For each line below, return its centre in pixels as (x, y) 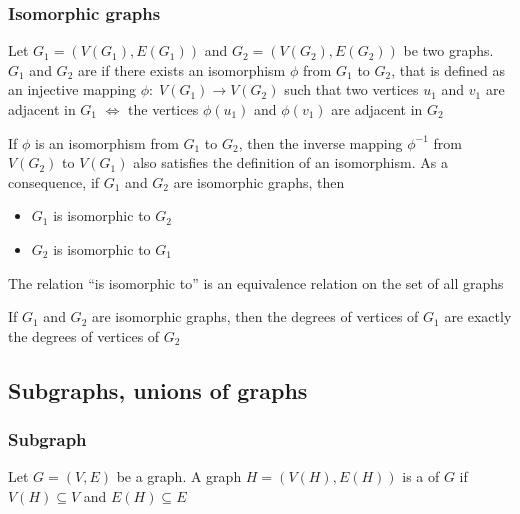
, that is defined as (448, 69)
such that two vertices (351, 89)
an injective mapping (72, 89)
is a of (421, 476)
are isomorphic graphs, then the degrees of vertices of (255, 316)
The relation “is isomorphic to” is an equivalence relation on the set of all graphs (256, 282)
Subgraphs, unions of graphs (158, 389)
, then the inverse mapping (320, 142)
